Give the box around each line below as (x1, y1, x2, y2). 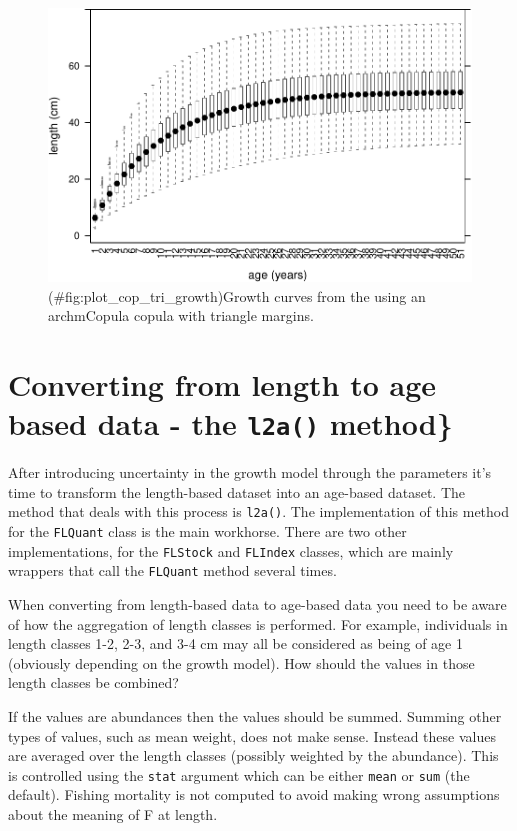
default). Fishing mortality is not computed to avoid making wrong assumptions (8, 784, 500, 805)
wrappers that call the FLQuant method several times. (8, 560, 337, 581)
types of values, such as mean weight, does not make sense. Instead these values (8, 725, 496, 746)
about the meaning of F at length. (8, 803, 218, 824)
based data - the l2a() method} (8, 403, 453, 444)
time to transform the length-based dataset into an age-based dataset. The (8, 481, 465, 502)
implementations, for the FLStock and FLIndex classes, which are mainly (8, 540, 454, 561)
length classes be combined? (8, 672, 179, 693)
